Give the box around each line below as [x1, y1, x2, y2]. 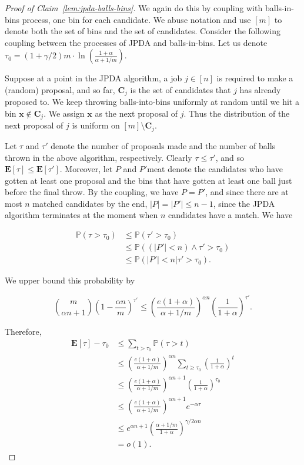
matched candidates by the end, [32, 197, 148, 209]
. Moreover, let [59, 163, 113, 175]
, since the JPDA [213, 197, 275, 209]
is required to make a [216, 72, 293, 84]
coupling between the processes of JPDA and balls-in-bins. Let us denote [5, 36, 268, 48]
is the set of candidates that [130, 83, 231, 95]
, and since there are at [205, 186, 289, 198]
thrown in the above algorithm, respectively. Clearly [5, 151, 192, 163]
